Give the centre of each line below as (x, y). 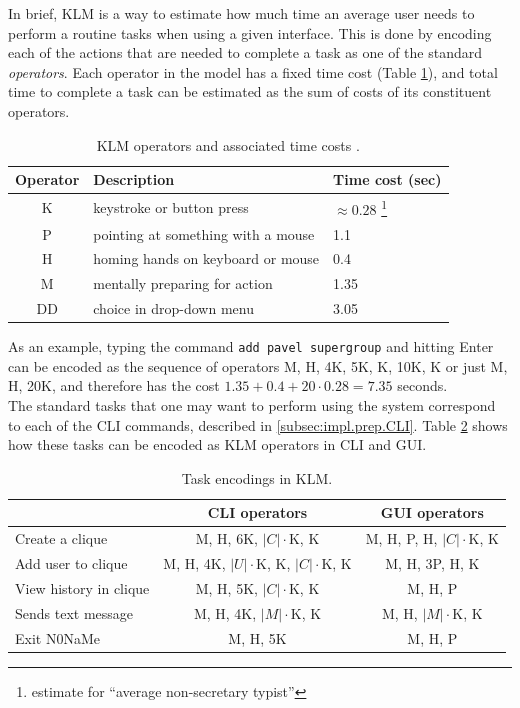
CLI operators (257, 512)
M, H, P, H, (401, 538)
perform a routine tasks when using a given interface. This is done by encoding (250, 32)
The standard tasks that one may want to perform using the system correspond (252, 404)
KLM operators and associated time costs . (228, 144)
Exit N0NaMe (57, 637)
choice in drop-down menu (173, 308)
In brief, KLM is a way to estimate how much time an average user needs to (241, 13)
